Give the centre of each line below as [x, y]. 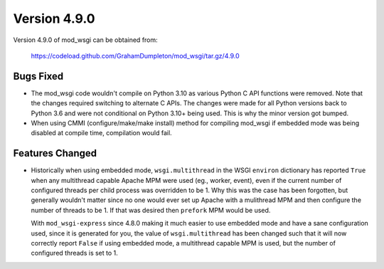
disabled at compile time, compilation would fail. [101, 133]
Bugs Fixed [38, 76]
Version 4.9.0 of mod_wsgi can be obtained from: [85, 40]
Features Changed [55, 153]
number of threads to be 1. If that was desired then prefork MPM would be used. [151, 210]
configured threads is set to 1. [75, 253]
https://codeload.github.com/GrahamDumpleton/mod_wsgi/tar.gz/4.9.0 [135, 56]
